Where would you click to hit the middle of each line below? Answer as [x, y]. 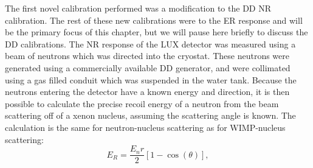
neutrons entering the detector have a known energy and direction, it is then [147, 92]
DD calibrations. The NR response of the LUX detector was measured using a [150, 44]
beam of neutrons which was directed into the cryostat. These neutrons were [147, 56]
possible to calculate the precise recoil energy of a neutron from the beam [142, 103]
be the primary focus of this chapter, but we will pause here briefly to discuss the [156, 32]
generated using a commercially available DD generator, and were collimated [148, 67]
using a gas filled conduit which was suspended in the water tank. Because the [151, 79]
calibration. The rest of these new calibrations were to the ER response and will [154, 20]
